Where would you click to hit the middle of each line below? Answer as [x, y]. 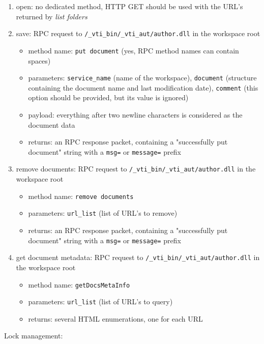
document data [52, 124]
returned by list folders [52, 16]
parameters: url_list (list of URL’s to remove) [103, 213]
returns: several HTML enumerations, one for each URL [115, 318]
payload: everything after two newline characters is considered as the [135, 114]
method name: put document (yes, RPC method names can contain [134, 50]
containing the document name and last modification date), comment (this [143, 87]
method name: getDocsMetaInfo [79, 284]
